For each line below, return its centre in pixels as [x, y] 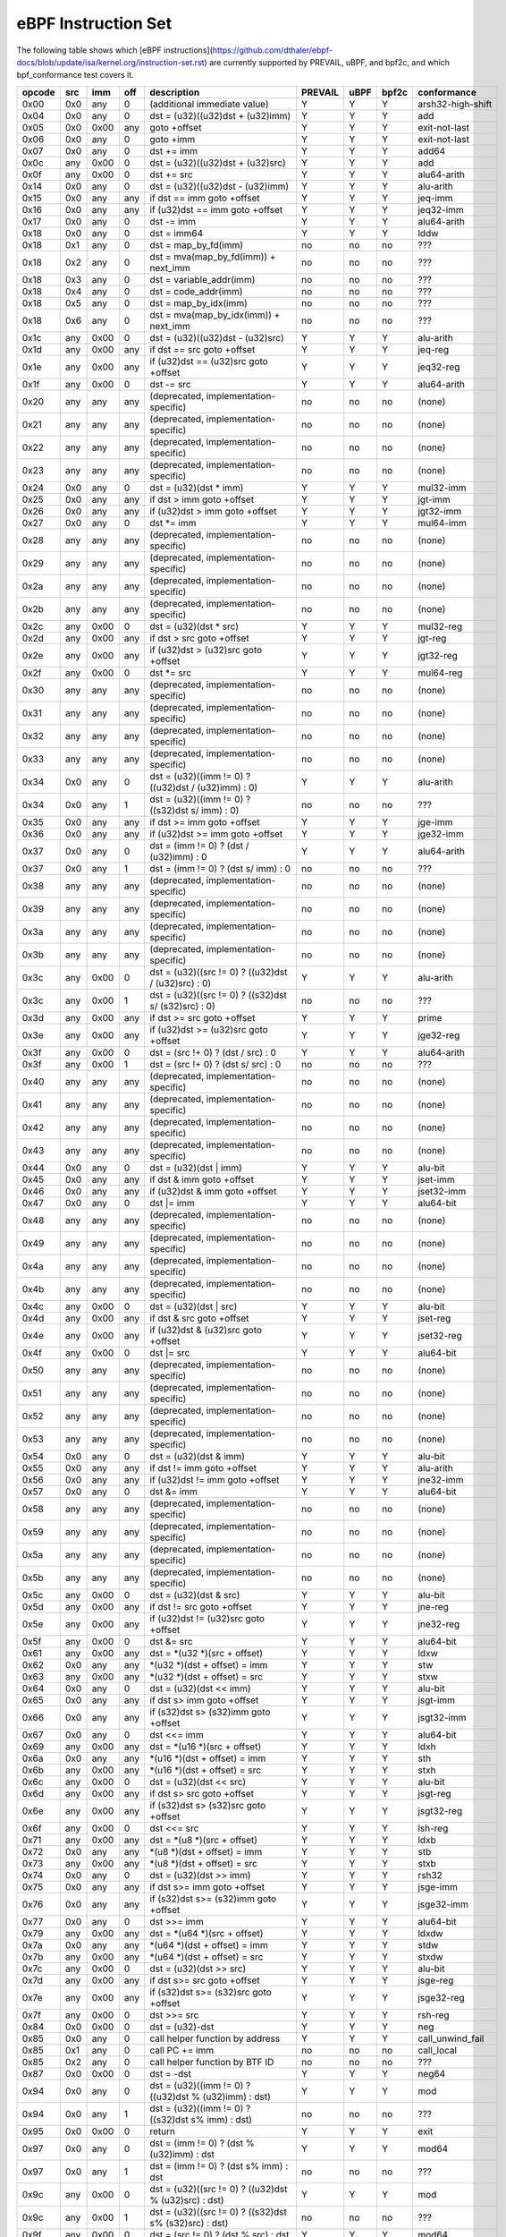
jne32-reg [439, 1624]
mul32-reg [440, 626]
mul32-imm [442, 488]
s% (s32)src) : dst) [189, 2223]
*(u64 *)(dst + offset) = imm [209, 1944]
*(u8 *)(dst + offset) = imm [206, 1851]
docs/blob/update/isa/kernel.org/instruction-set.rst [110, 62]
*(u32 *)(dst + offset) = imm [209, 1664]
